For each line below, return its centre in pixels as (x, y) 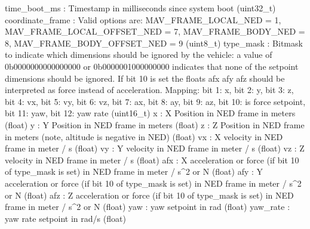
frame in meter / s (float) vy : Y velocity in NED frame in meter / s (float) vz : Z (155, 148)
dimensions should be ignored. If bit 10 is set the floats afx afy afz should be (145, 78)
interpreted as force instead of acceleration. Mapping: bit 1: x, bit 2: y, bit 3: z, (149, 90)
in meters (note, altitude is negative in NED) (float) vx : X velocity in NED (144, 136)
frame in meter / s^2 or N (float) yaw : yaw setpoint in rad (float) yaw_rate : (148, 207)
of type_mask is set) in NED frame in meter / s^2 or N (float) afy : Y (134, 171)
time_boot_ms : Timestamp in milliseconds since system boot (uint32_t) (140, 8)
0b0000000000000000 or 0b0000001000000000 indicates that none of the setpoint (152, 66)
